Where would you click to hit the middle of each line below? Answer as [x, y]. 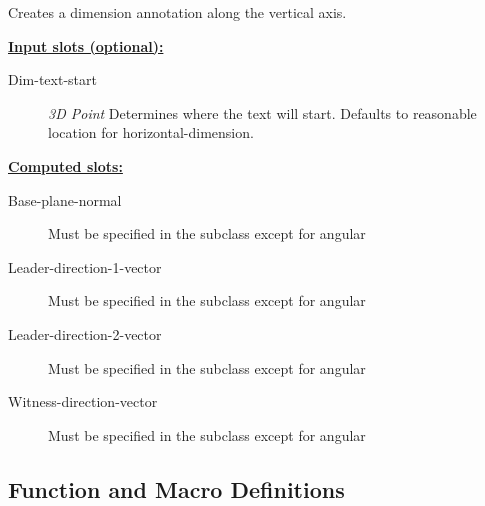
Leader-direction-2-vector [85, 333]
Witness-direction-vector [83, 401]
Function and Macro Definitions [176, 488]
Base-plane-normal [65, 199]
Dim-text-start [52, 79]
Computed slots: [65, 165]
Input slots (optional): [86, 45]
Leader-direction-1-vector [85, 266]
